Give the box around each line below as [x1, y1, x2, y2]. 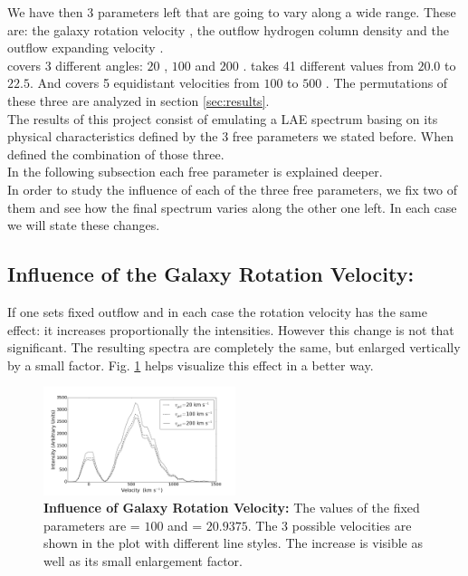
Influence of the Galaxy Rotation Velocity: [7, 260, 415, 288]
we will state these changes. [7, 216, 160, 235]
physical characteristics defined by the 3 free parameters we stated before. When [7, 127, 454, 146]
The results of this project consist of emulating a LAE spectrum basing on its [7, 109, 438, 128]
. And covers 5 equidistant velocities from [29, 73, 260, 92]
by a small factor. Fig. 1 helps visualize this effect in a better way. [7, 355, 374, 374]
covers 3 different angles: [7, 55, 143, 74]
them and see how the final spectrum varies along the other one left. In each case [7, 197, 457, 216]
